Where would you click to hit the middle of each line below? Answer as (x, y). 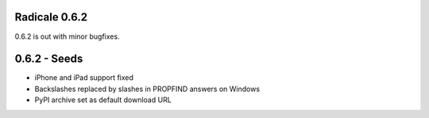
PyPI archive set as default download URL (103, 100)
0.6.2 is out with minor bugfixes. (67, 36)
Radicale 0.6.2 (51, 17)
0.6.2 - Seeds (49, 59)
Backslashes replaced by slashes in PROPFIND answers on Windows (147, 89)
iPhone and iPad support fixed (84, 78)
